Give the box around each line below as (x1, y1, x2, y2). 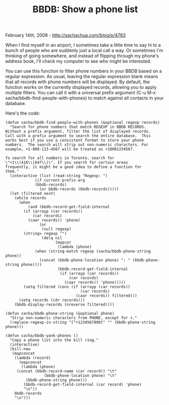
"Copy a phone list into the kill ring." (10, 338, 99, 343)
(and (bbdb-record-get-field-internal (27, 205, 110, 210)
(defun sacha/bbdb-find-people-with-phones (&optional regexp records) (5, 120, 160, 125)
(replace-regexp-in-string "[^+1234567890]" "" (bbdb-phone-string (10, 320, 156, 325)
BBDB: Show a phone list (32, 4, 138, 15)
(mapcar (55, 240, 72, 245)
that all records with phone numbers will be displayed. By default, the (5, 79, 150, 85)
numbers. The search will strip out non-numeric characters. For (5, 142, 149, 148)
